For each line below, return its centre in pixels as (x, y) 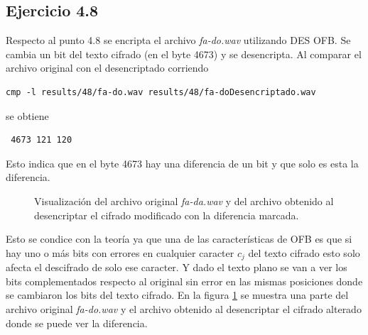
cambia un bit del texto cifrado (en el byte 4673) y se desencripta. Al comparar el (184, 54)
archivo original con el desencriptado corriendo (107, 68)
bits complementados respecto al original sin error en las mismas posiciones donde (184, 281)
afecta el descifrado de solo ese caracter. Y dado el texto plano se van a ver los (177, 267)
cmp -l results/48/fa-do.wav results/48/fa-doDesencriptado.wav (161, 92)
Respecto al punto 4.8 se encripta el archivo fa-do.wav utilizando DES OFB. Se (178, 40)
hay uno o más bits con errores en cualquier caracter (120, 252)
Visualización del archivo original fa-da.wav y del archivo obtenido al (184, 201)
